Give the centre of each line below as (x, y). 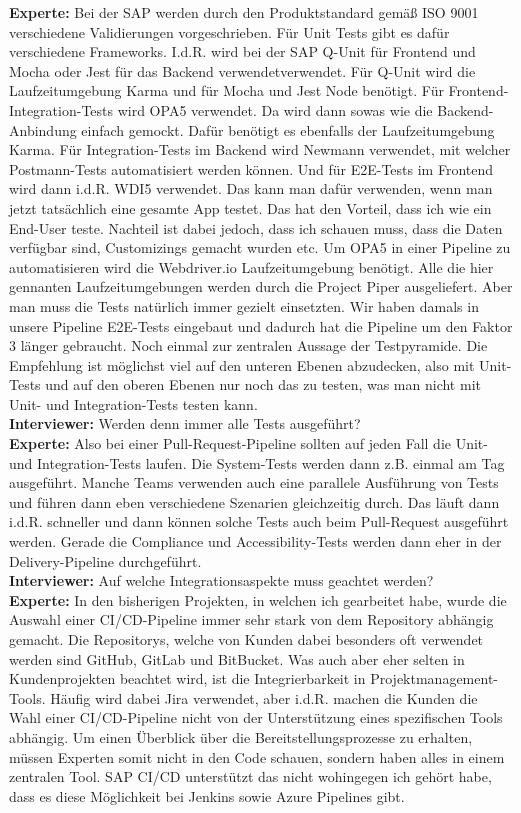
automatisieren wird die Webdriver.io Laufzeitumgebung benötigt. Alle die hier (251, 266)
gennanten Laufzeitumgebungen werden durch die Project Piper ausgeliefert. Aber (261, 286)
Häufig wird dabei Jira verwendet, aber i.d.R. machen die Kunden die (264, 697)
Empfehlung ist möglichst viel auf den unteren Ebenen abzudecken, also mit (242, 364)
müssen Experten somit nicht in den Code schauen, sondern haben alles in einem (257, 756)
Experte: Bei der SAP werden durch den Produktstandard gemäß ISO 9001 (244, 12)
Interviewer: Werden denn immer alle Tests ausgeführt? (185, 423)
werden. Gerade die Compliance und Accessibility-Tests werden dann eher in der (255, 541)
